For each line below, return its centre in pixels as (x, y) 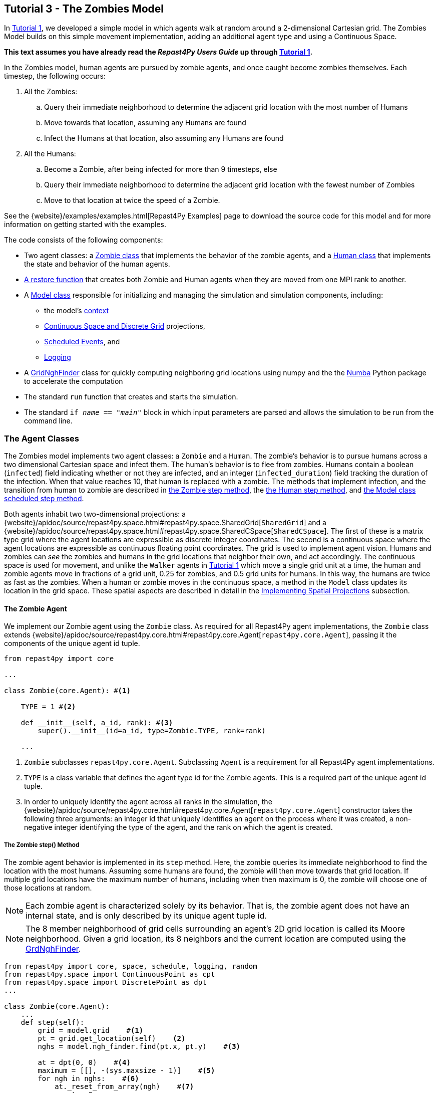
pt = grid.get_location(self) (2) (112, 1039)
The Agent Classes (42, 438)
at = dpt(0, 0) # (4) (84, 1063)
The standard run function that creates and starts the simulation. (131, 397)
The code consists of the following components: (84, 240)
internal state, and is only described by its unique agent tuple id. (146, 916)
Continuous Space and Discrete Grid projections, (125, 326)
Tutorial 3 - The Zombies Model (84, 9)
